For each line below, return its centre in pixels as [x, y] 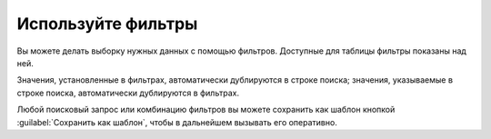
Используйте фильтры [107, 24]
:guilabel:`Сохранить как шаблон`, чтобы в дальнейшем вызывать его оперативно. [177, 122]
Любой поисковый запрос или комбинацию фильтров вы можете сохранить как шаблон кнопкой [206, 110]
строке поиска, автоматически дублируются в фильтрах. [128, 93]
